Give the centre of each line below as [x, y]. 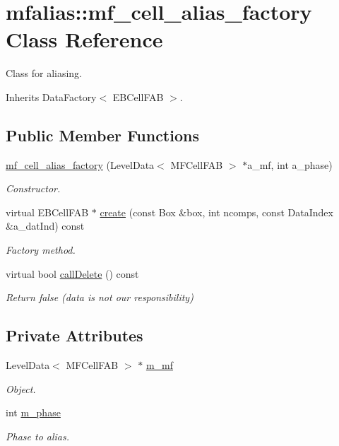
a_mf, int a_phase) [290, 164]
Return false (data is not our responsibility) [100, 297]
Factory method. [41, 250]
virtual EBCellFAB [47, 212]
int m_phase [33, 412]
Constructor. [33, 188]
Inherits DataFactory [51, 96]
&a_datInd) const [45, 226]
